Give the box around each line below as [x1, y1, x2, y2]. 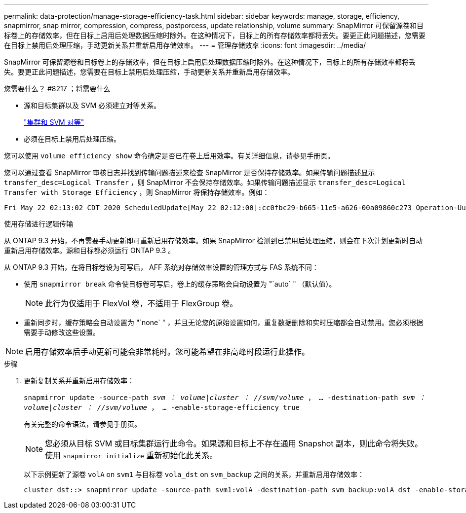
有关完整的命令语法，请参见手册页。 [24, 420, 141, 428]
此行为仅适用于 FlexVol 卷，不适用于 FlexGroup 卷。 [45, 298, 238, 308]
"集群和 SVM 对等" [24, 118, 84, 126]
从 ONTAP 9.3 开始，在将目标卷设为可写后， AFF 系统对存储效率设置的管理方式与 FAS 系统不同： [4, 263, 319, 271]
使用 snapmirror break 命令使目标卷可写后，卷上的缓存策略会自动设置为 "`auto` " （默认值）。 [24, 280, 336, 288]
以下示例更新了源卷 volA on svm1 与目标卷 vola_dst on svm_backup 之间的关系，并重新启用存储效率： [24, 470, 365, 478]
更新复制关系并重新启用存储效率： [24, 376, 134, 385]
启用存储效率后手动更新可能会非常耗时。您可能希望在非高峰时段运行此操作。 [25, 347, 310, 357]
